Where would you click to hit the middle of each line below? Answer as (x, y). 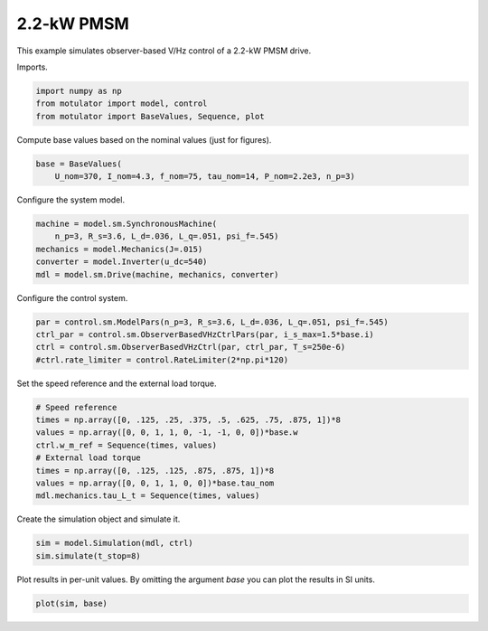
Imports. (33, 67)
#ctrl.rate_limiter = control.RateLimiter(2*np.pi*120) (162, 360)
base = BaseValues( (79, 164)
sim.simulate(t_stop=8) (89, 556)
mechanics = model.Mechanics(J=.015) (119, 249)
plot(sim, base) (72, 603)
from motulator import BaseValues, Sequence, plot (150, 116)
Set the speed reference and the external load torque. (117, 383)
